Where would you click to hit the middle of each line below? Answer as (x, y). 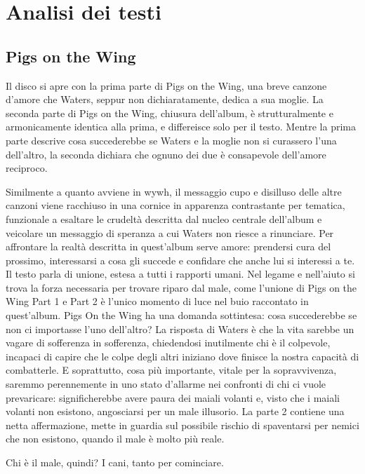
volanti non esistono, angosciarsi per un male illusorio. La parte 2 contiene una (175, 411)
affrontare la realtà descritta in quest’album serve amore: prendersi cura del (168, 246)
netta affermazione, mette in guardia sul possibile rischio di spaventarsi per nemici (182, 425)
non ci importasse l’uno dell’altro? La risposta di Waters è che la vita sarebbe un (180, 329)
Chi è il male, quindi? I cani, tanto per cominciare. (115, 462)
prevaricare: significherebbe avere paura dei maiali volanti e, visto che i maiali (173, 397)
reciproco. (27, 168)
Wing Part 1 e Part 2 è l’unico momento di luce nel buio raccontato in (157, 301)
